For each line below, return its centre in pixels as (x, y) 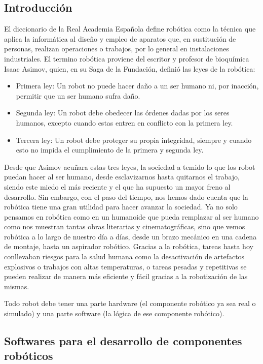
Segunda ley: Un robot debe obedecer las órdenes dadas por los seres (123, 113)
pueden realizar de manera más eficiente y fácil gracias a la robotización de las (126, 276)
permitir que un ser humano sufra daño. (78, 95)
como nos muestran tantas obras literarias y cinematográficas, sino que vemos (125, 226)
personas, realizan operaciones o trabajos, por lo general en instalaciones (117, 49)
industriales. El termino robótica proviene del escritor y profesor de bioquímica (127, 58)
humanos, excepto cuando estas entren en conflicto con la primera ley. (124, 122)
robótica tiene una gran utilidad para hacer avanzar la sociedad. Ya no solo (121, 207)
